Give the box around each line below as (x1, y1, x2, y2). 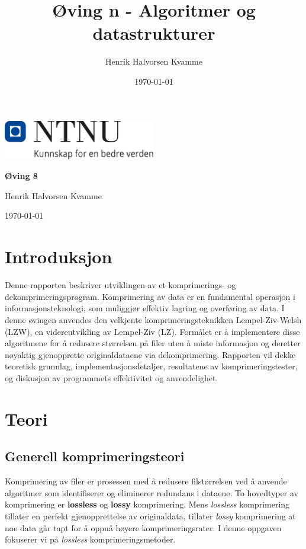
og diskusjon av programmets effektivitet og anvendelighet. (5, 371, 218, 384)
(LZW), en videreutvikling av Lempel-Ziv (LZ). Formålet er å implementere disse (5, 325, 300, 337)
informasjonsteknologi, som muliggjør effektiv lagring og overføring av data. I (5, 302, 285, 314)
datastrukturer (92, 21, 215, 45)
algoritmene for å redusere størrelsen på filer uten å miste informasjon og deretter (5, 337, 301, 349)
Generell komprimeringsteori (5, 447, 185, 465)
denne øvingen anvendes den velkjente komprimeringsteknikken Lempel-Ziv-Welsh (5, 313, 302, 325)
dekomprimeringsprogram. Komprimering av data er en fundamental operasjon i (5, 290, 295, 302)
